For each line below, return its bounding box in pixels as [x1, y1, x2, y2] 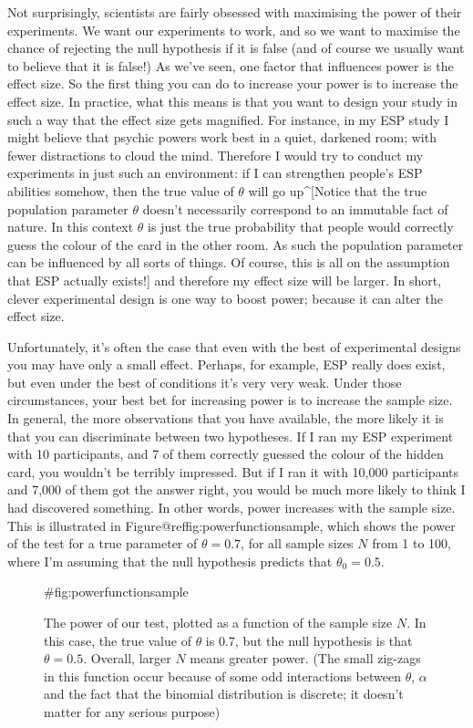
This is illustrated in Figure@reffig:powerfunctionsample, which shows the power [7, 515, 456, 535]
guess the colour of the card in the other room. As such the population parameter [7, 234, 464, 254]
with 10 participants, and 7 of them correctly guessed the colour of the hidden [7, 444, 444, 463]
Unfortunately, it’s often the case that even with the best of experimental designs [7, 337, 461, 356]
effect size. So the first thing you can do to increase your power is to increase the [7, 74, 458, 93]
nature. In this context [7, 217, 134, 236]
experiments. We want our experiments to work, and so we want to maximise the [7, 20, 460, 39]
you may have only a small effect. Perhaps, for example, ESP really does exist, [7, 355, 446, 374]
